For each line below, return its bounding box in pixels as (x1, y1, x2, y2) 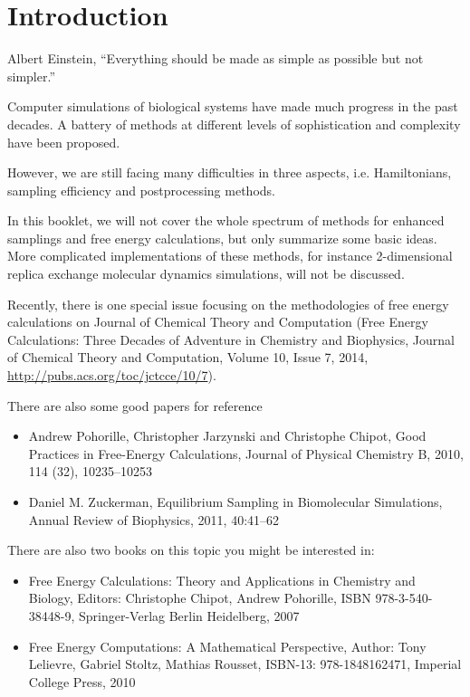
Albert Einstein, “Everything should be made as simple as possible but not (7, 49, 424, 68)
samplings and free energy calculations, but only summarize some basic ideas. (7, 228, 437, 247)
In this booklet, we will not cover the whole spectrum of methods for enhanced (7, 211, 445, 230)
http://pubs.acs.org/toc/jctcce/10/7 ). (7, 366, 216, 385)
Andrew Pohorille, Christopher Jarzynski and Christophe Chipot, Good (28, 426, 427, 445)
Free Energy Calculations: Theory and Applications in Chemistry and (28, 570, 416, 589)
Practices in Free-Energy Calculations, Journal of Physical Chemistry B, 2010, (28, 444, 464, 463)
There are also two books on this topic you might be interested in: (7, 540, 375, 559)
